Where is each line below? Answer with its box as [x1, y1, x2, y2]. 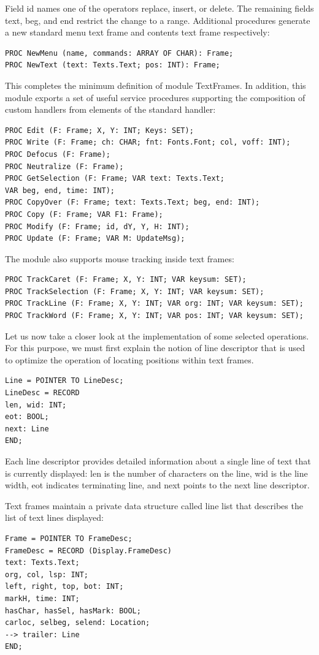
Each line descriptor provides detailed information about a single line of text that [5, 455, 311, 467]
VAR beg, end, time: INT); [5, 186, 115, 195]
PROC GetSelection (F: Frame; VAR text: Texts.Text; [5, 174, 225, 183]
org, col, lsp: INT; [5, 570, 89, 579]
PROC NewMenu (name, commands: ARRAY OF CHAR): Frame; [5, 48, 234, 58]
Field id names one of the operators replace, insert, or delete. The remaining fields [5, 2, 314, 14]
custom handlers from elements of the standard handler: [5, 103, 216, 116]
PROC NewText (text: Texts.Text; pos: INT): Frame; [5, 61, 220, 70]
